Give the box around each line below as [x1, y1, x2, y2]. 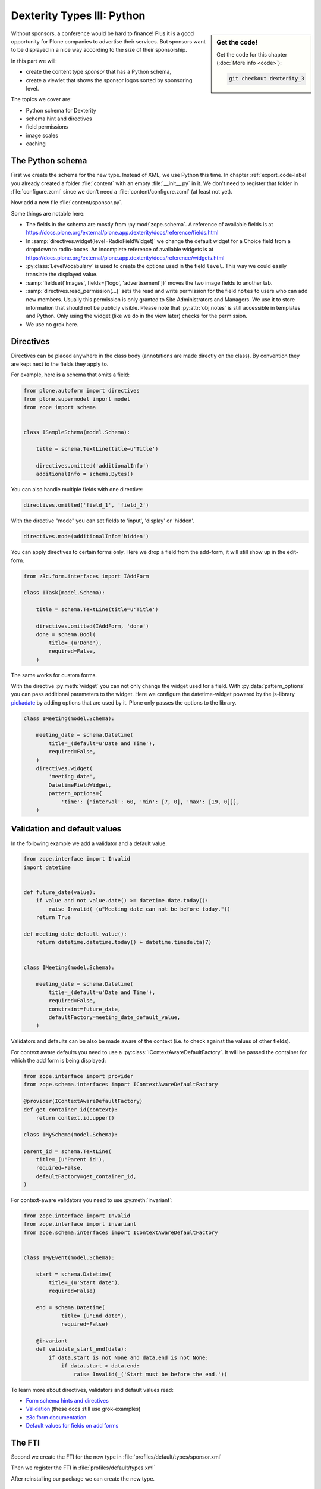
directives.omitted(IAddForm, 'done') [36, 623, 149, 630]
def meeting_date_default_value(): [23, 931, 127, 937]
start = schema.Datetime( [36, 1270, 112, 1278]
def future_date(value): [23, 889, 96, 896]
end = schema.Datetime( [36, 1304, 105, 1311]
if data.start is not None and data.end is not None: [48, 1354, 209, 1361]
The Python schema [11, 155, 87, 166]
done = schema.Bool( [36, 631, 96, 638]
